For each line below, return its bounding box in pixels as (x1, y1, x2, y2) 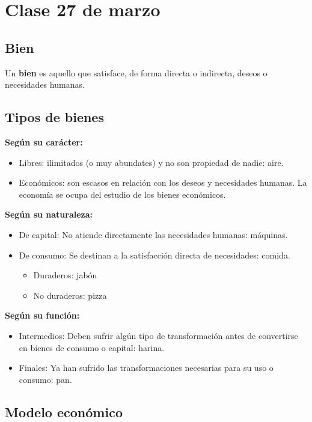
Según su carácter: (5, 135, 83, 148)
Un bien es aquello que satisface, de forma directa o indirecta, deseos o (5, 66, 268, 79)
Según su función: (5, 309, 80, 322)
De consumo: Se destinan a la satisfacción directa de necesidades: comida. (19, 248, 290, 261)
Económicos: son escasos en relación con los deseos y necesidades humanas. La (19, 176, 307, 189)
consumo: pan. (19, 373, 72, 385)
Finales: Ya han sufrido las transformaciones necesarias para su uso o (19, 361, 274, 374)
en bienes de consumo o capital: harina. (19, 341, 165, 353)
